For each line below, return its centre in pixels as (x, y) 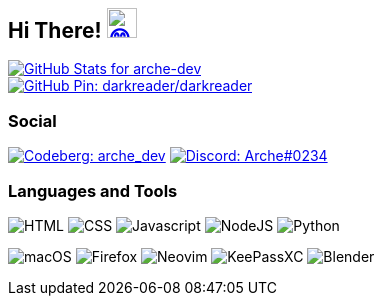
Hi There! (55, 30)
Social (32, 120)
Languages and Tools (93, 190)
